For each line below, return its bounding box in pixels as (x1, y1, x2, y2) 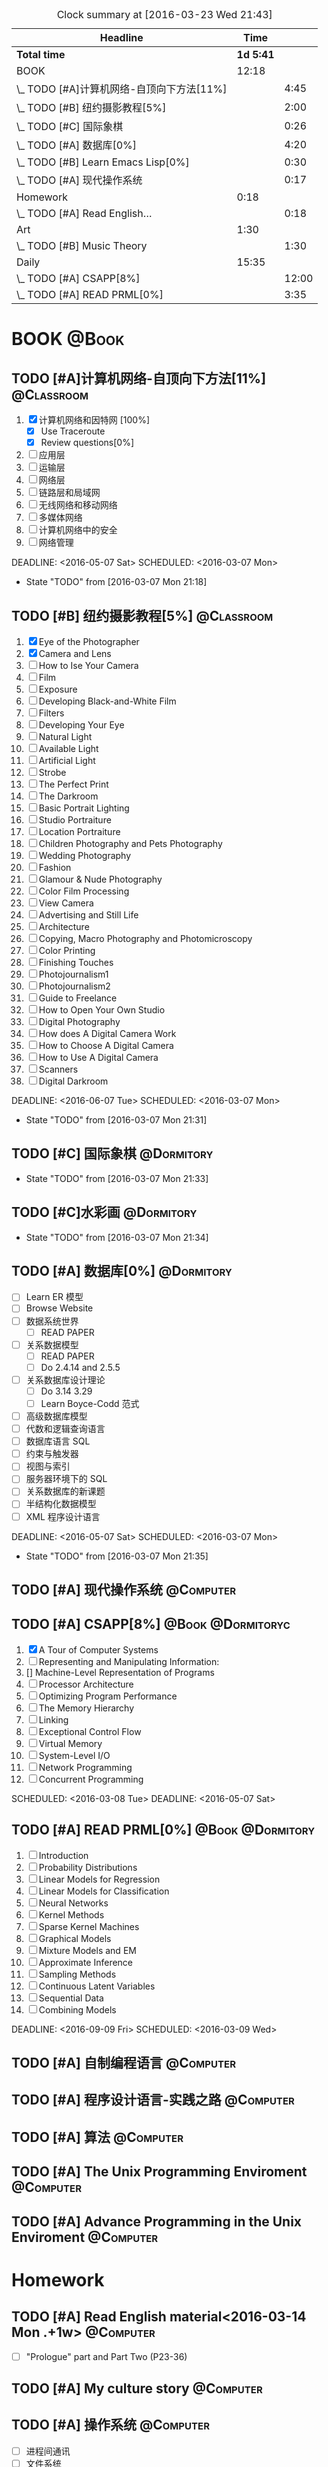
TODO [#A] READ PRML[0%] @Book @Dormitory (11, 1822, 316, 1839)
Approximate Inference (38, 1956, 134, 1968)
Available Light (38, 742, 99, 754)
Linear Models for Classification (38, 1885, 170, 1897)
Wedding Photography (38, 849, 132, 861)
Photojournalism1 (38, 968, 109, 980)
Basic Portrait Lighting (38, 802, 130, 814)
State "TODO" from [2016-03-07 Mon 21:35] (25, 1550, 209, 1562)
